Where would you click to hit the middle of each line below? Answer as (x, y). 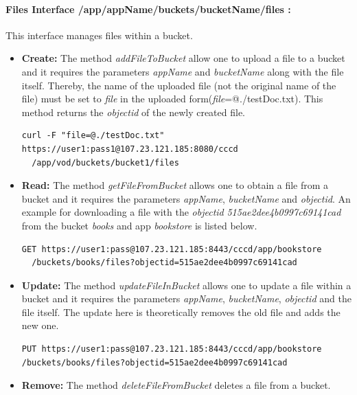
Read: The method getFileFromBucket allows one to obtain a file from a (175, 185)
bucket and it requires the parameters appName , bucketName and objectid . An (186, 198)
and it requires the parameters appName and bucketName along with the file (183, 71)
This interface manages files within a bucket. (99, 35)
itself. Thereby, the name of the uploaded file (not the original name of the (179, 85)
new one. (40, 325)
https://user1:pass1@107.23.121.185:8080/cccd (130, 149)
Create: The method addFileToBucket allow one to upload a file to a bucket (183, 58)
